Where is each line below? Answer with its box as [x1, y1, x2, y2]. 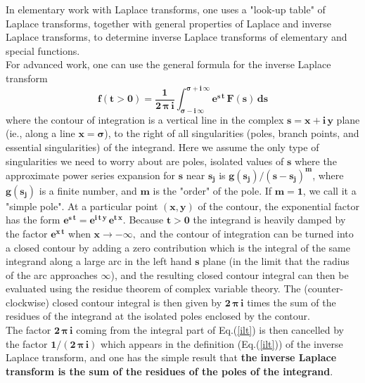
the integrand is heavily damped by [193, 212, 346, 227]
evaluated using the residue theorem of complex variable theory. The [6, 281, 301, 296]
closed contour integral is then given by [52, 294, 222, 309]
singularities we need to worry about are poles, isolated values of [6, 153, 284, 168]
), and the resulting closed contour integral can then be [110, 267, 349, 282]
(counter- [304, 281, 343, 296]
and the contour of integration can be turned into [140, 226, 354, 240]
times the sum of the [247, 294, 336, 309]
